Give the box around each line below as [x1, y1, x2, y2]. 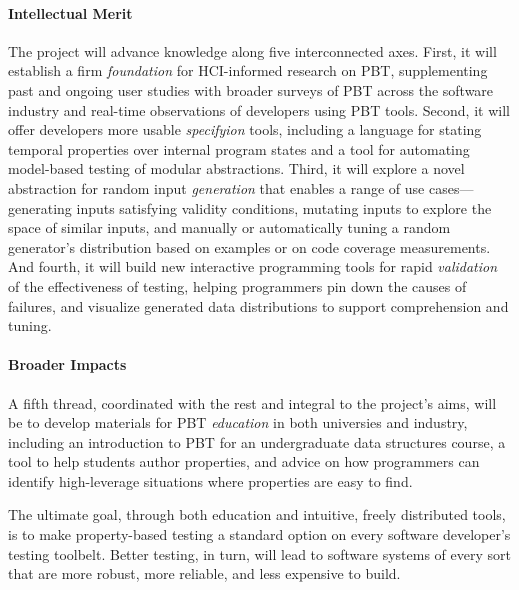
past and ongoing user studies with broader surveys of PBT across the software [8, 79, 494, 100]
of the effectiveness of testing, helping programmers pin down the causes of [8, 275, 467, 296]
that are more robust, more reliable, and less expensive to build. [8, 563, 401, 584]
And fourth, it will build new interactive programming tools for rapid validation [8, 256, 498, 277]
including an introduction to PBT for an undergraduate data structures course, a [8, 431, 506, 452]
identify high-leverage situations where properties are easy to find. [8, 470, 413, 491]
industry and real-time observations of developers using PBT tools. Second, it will [8, 99, 510, 120]
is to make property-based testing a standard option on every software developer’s [8, 524, 511, 545]
